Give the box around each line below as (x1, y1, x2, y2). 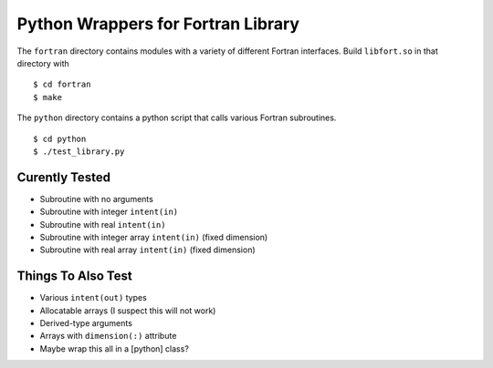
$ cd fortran (33, 79, 91, 90)
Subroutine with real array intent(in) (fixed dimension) (39, 244, 256, 255)
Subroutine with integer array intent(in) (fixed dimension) (39, 231, 268, 242)
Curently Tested (16, 169, 111, 185)
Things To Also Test (16, 269, 132, 284)
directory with (16, 57, 69, 68)
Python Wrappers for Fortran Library (16, 14, 300, 34)
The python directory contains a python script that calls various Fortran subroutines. (16, 112, 337, 123)
